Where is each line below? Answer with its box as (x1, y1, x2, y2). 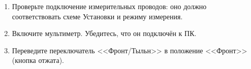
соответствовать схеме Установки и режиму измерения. (12, 11, 183, 21)
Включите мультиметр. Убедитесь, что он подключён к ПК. (12, 28, 197, 39)
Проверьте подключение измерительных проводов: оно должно (12, 1, 207, 11)
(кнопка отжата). (12, 55, 64, 65)
